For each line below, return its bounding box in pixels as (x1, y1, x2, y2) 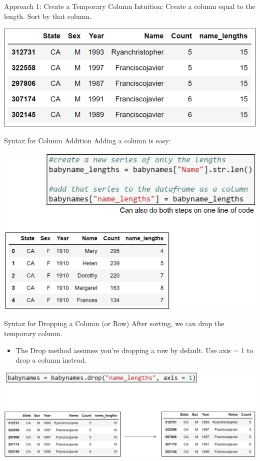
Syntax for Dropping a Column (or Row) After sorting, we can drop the (4, 318, 224, 329)
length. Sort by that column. (4, 10, 92, 21)
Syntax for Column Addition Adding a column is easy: (4, 135, 171, 146)
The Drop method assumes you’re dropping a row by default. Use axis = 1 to (15, 345, 253, 355)
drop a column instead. (15, 355, 86, 365)
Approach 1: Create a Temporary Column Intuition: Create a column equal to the (4, 1, 255, 11)
